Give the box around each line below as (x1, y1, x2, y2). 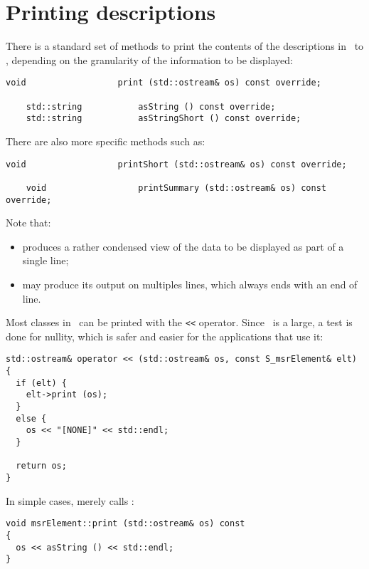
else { (16, 413, 47, 424)
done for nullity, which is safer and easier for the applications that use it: (6, 328, 323, 343)
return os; (16, 461, 67, 471)
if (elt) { (16, 377, 67, 388)
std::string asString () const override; (26, 101, 276, 112)
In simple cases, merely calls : (6, 493, 134, 508)
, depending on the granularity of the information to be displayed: (6, 52, 293, 67)
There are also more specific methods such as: (6, 133, 205, 148)
